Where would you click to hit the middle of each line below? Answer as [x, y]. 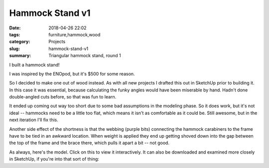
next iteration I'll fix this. [34, 120]
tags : [15, 34]
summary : [20, 56]
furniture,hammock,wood [74, 34]
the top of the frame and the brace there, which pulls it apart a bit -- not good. [89, 143]
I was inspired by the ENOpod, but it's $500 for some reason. [72, 74]
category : [20, 42]
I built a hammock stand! [34, 65]
